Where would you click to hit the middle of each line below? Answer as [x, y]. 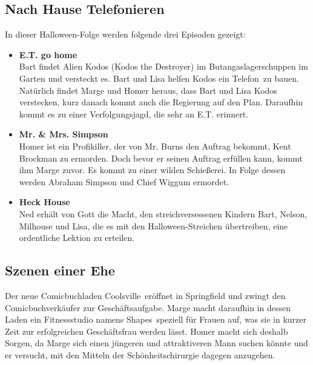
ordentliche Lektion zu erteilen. [77, 238]
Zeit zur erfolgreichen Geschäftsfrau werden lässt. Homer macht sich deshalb [147, 331]
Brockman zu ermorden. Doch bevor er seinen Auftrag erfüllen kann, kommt [161, 158]
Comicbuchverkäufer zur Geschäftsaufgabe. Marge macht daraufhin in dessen [148, 307]
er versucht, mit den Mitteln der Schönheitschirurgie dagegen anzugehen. [140, 354]
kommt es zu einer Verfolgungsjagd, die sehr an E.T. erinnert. [134, 113]
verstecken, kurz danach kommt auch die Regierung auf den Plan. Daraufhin [161, 102]
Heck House [44, 202]
